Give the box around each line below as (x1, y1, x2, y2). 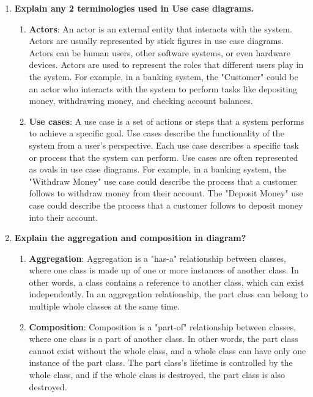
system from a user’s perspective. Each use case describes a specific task (29, 138, 299, 151)
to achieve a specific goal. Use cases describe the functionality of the (29, 127, 284, 139)
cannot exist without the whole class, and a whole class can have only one (29, 344, 306, 357)
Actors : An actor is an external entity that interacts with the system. (29, 22, 292, 35)
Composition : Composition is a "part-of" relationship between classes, (29, 320, 296, 333)
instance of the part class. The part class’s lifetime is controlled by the (29, 356, 293, 369)
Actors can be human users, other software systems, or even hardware (29, 46, 290, 59)
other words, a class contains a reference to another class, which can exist (29, 275, 304, 288)
